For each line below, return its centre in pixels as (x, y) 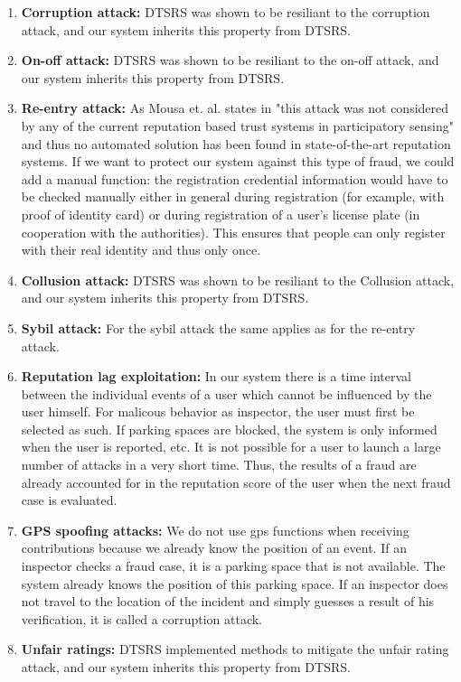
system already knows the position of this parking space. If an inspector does (235, 583)
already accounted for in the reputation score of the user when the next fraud (236, 482)
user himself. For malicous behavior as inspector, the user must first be (218, 411)
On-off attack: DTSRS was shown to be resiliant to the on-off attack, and (230, 60)
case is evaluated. (69, 500)
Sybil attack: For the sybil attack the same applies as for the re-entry (218, 327)
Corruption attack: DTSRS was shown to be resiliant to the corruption (226, 12)
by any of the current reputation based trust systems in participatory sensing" (237, 125)
